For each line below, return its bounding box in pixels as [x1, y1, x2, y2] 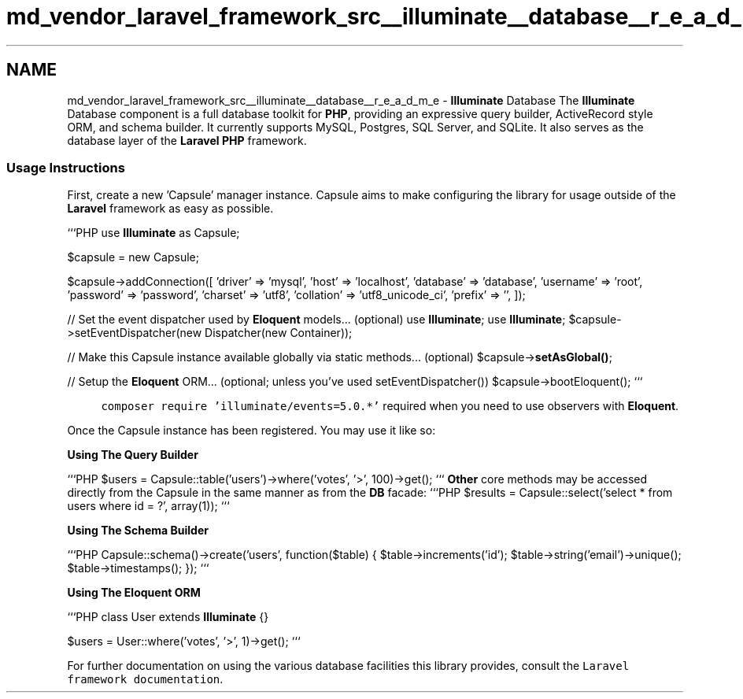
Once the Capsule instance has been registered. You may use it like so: [67, 423, 436, 438]
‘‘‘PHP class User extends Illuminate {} [67, 610, 269, 624]
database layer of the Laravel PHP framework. [67, 133, 307, 147]
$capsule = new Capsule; [67, 250, 199, 264]
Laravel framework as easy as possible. [67, 202, 274, 216]
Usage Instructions [6, 159, 125, 176]
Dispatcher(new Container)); [205, 326, 353, 340]
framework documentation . [67, 672, 224, 686]
